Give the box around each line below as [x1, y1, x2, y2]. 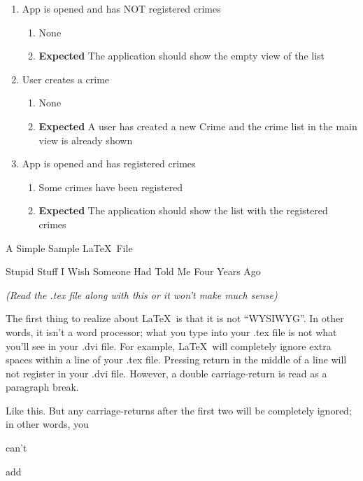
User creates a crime [22, 71, 110, 86]
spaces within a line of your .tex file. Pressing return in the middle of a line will [6, 352, 347, 367]
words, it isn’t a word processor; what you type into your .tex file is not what [6, 324, 337, 339]
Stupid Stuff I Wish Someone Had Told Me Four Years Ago [6, 264, 261, 279]
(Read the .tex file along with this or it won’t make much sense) [6, 287, 278, 302]
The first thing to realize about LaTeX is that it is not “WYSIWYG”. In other [6, 311, 344, 326]
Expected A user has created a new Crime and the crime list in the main [38, 118, 357, 133]
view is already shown [38, 132, 133, 147]
